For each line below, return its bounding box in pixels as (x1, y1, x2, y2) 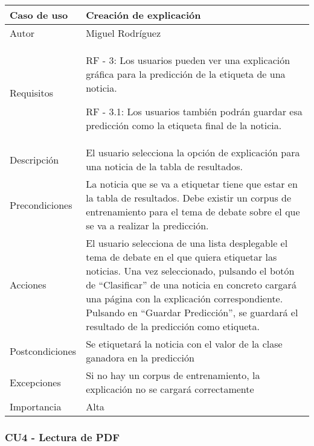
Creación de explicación (86, 8, 201, 22)
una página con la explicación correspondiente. (86, 291, 283, 305)
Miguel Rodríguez (86, 26, 161, 40)
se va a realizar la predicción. (86, 218, 209, 232)
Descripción (10, 152, 59, 167)
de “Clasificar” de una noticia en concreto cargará (86, 278, 296, 291)
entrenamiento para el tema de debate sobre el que (86, 205, 300, 218)
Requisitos (10, 86, 53, 100)
